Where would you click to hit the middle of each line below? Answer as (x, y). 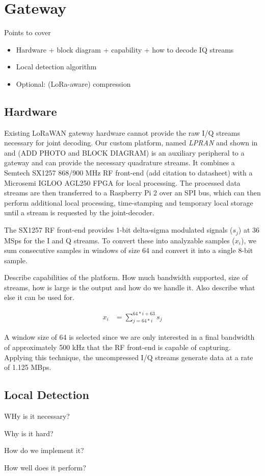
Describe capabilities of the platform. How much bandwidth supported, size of (126, 277)
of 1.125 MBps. (28, 367)
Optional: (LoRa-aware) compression (73, 83)
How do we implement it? (44, 450)
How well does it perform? (45, 467)
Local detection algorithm (56, 67)
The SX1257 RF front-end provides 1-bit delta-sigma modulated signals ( (118, 230)
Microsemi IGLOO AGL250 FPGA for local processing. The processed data (122, 182)
